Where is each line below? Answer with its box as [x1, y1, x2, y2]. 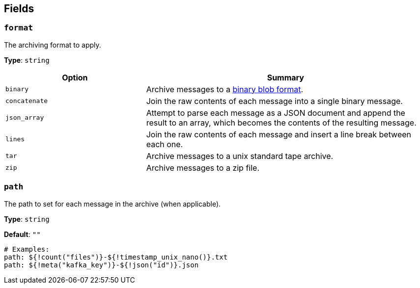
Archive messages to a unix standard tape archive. [146, 151, 334, 161]
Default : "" [4, 230, 41, 238]
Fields [4, 2, 34, 15]
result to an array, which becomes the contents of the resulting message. [146, 117, 417, 128]
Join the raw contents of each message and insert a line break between [146, 129, 412, 139]
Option [62, 72, 88, 82]
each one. [146, 139, 183, 149]
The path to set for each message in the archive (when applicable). [4, 199, 221, 208]
